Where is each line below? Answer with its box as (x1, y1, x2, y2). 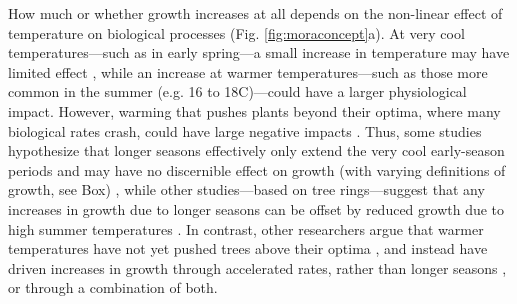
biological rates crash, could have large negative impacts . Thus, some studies (8, 120, 482, 141)
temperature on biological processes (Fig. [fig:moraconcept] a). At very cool (8, 22, 465, 43)
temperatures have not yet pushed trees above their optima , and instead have (8, 238, 488, 259)
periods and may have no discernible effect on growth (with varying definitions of (8, 159, 506, 180)
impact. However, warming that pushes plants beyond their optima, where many (8, 100, 501, 121)
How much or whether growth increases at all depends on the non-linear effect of (8, 3, 503, 23)
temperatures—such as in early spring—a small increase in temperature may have (8, 42, 510, 63)
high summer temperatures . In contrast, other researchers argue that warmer (8, 218, 484, 239)
